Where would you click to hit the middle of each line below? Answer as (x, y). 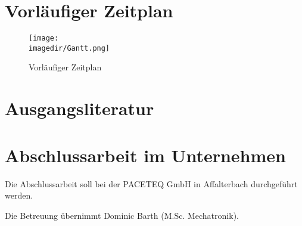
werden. (19, 195)
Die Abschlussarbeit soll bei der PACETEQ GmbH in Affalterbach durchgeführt (151, 183)
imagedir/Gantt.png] (69, 48)
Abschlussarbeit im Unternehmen (145, 155)
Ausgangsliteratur (80, 108)
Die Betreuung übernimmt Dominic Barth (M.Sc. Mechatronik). (122, 215)
